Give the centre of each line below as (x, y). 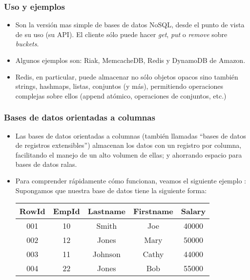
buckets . (27, 44)
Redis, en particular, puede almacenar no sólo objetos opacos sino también (127, 76)
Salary (193, 211)
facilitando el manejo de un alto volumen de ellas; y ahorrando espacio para (129, 154)
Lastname (107, 211)
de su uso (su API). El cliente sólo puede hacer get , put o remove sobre (121, 34)
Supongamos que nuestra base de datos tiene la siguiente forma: (111, 190)
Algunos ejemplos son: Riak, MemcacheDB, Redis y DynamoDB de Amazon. (130, 60)
